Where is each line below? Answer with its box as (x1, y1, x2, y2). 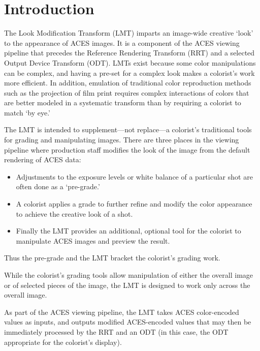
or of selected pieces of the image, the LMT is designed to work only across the (4, 279, 250, 290)
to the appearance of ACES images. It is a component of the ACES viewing (4, 37, 240, 48)
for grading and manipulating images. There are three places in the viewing (4, 134, 239, 145)
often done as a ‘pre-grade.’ (16, 181, 100, 192)
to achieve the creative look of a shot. (16, 208, 133, 219)
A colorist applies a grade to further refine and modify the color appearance (16, 198, 252, 209)
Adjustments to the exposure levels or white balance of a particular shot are (16, 171, 253, 182)
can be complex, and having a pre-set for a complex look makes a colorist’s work (4, 67, 255, 78)
